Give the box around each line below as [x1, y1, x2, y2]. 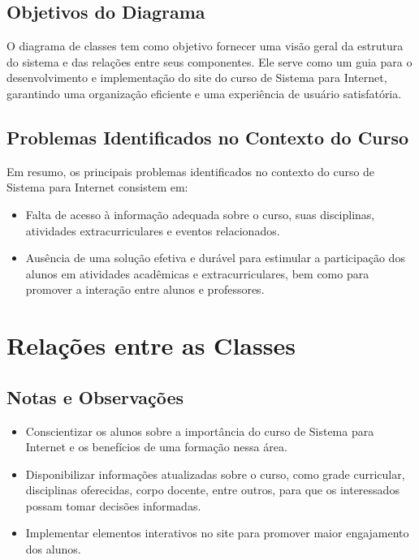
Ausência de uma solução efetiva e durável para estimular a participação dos [25, 249, 405, 266]
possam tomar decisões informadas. [25, 497, 201, 514]
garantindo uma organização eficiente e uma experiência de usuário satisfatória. [6, 84, 402, 101]
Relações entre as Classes [6, 329, 296, 362]
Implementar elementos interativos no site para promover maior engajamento [25, 524, 409, 541]
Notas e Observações [6, 384, 184, 409]
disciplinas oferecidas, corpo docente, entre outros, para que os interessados [25, 481, 400, 498]
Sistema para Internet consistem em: [6, 179, 188, 196]
